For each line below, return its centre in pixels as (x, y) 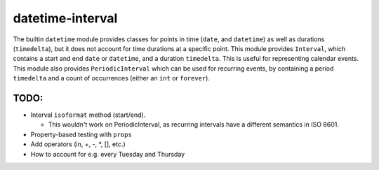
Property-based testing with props (81, 134)
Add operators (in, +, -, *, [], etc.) (78, 144)
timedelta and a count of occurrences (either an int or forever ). (112, 78)
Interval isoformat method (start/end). (88, 115)
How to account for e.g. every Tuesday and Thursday (108, 154)
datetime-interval (65, 18)
